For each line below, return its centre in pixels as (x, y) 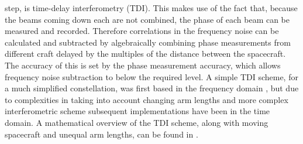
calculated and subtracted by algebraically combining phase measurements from (148, 42)
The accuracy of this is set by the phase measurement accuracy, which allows (143, 65)
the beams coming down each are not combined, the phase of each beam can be (147, 19)
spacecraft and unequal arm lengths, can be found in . (101, 134)
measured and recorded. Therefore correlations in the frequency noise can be (142, 31)
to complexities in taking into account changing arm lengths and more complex (147, 99)
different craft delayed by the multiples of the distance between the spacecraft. (145, 54)
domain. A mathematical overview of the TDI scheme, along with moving (137, 122)
